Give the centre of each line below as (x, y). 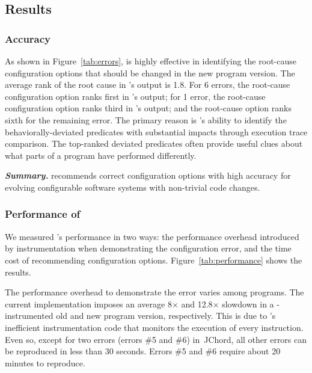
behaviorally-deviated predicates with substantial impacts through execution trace (156, 131)
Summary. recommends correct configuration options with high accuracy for (148, 175)
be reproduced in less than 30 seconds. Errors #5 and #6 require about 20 (143, 351)
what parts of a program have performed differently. (101, 155)
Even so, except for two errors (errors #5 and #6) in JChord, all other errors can (156, 339)
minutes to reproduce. (45, 362)
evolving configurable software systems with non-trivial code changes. (133, 187)
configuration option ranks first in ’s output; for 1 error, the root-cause (135, 96)
